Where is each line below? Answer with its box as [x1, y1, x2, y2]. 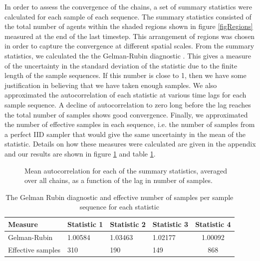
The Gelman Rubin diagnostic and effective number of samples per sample [5, 191, 234, 202]
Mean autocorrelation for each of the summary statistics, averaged [24, 165, 228, 175]
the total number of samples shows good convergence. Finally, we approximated [4, 109, 248, 119]
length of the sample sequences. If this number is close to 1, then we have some [4, 70, 247, 80]
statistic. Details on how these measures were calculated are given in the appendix [4, 138, 256, 149]
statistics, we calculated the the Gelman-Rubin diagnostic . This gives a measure [4, 50, 251, 60]
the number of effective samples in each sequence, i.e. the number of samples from [4, 119, 255, 129]
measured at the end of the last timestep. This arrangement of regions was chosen [4, 30, 255, 41]
